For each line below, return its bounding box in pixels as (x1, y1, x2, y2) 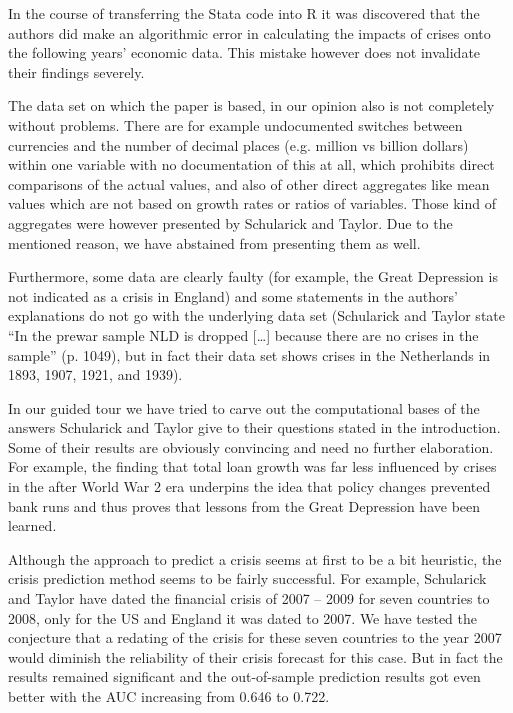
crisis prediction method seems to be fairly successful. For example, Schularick (8, 568, 487, 589)
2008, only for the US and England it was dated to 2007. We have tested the (8, 607, 477, 628)
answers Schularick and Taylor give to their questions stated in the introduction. (8, 417, 501, 438)
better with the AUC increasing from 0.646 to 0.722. (8, 686, 330, 706)
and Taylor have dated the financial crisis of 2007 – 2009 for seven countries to (8, 588, 490, 609)
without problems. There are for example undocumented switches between (8, 114, 463, 135)
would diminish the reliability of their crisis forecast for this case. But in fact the (8, 646, 503, 667)
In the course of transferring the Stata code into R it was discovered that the (8, 3, 480, 23)
